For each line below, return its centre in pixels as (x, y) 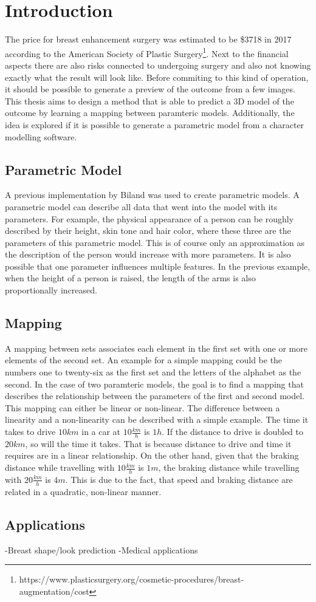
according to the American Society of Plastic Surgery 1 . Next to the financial (147, 52)
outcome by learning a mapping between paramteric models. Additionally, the (150, 113)
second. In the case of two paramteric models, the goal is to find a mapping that (154, 384)
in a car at (101, 432)
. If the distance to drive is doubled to (233, 432)
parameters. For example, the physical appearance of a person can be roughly (149, 218)
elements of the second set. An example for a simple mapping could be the (144, 360)
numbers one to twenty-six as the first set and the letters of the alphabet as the (153, 372)
